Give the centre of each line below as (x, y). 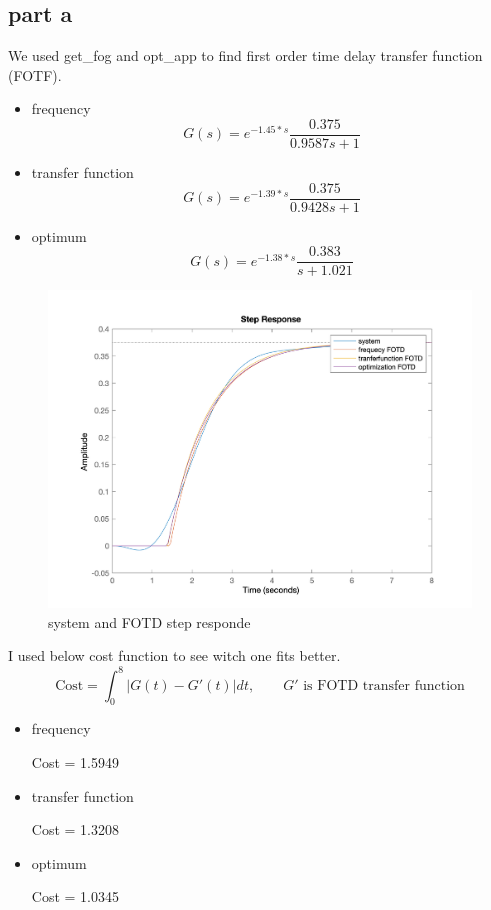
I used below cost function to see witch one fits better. (174, 655)
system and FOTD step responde (149, 621)
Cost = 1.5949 (75, 761)
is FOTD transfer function (384, 685)
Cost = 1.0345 (75, 896)
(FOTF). (35, 74)
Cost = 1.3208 (75, 829)
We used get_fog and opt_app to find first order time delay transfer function (245, 55)
